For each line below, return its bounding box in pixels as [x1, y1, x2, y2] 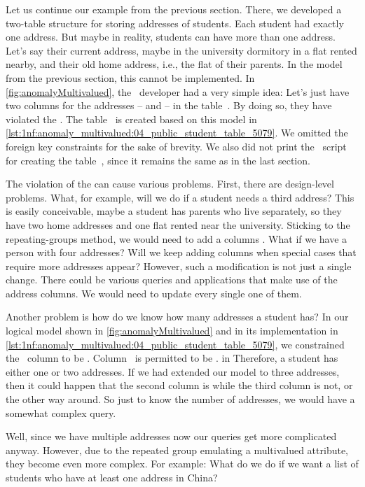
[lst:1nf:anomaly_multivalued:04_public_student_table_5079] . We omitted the [6, 125, 348, 140]
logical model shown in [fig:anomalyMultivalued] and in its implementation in [6, 323, 338, 338]
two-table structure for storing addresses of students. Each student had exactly [6, 15, 344, 30]
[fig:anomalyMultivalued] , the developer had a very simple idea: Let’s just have [6, 84, 350, 99]
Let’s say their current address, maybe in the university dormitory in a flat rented [6, 43, 357, 57]
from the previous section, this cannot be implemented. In [6, 70, 255, 85]
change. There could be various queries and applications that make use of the [6, 272, 338, 287]
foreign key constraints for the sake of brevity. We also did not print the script [6, 139, 347, 153]
